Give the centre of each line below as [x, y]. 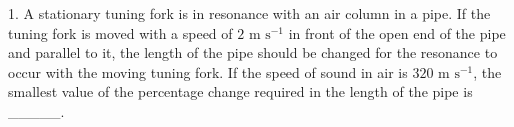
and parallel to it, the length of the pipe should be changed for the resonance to [253, 52]
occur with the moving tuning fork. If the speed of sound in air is [208, 71]
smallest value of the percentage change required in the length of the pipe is [240, 91]
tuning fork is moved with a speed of [120, 32]
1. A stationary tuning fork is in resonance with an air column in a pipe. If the [249, 13]
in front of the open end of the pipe [397, 32]
